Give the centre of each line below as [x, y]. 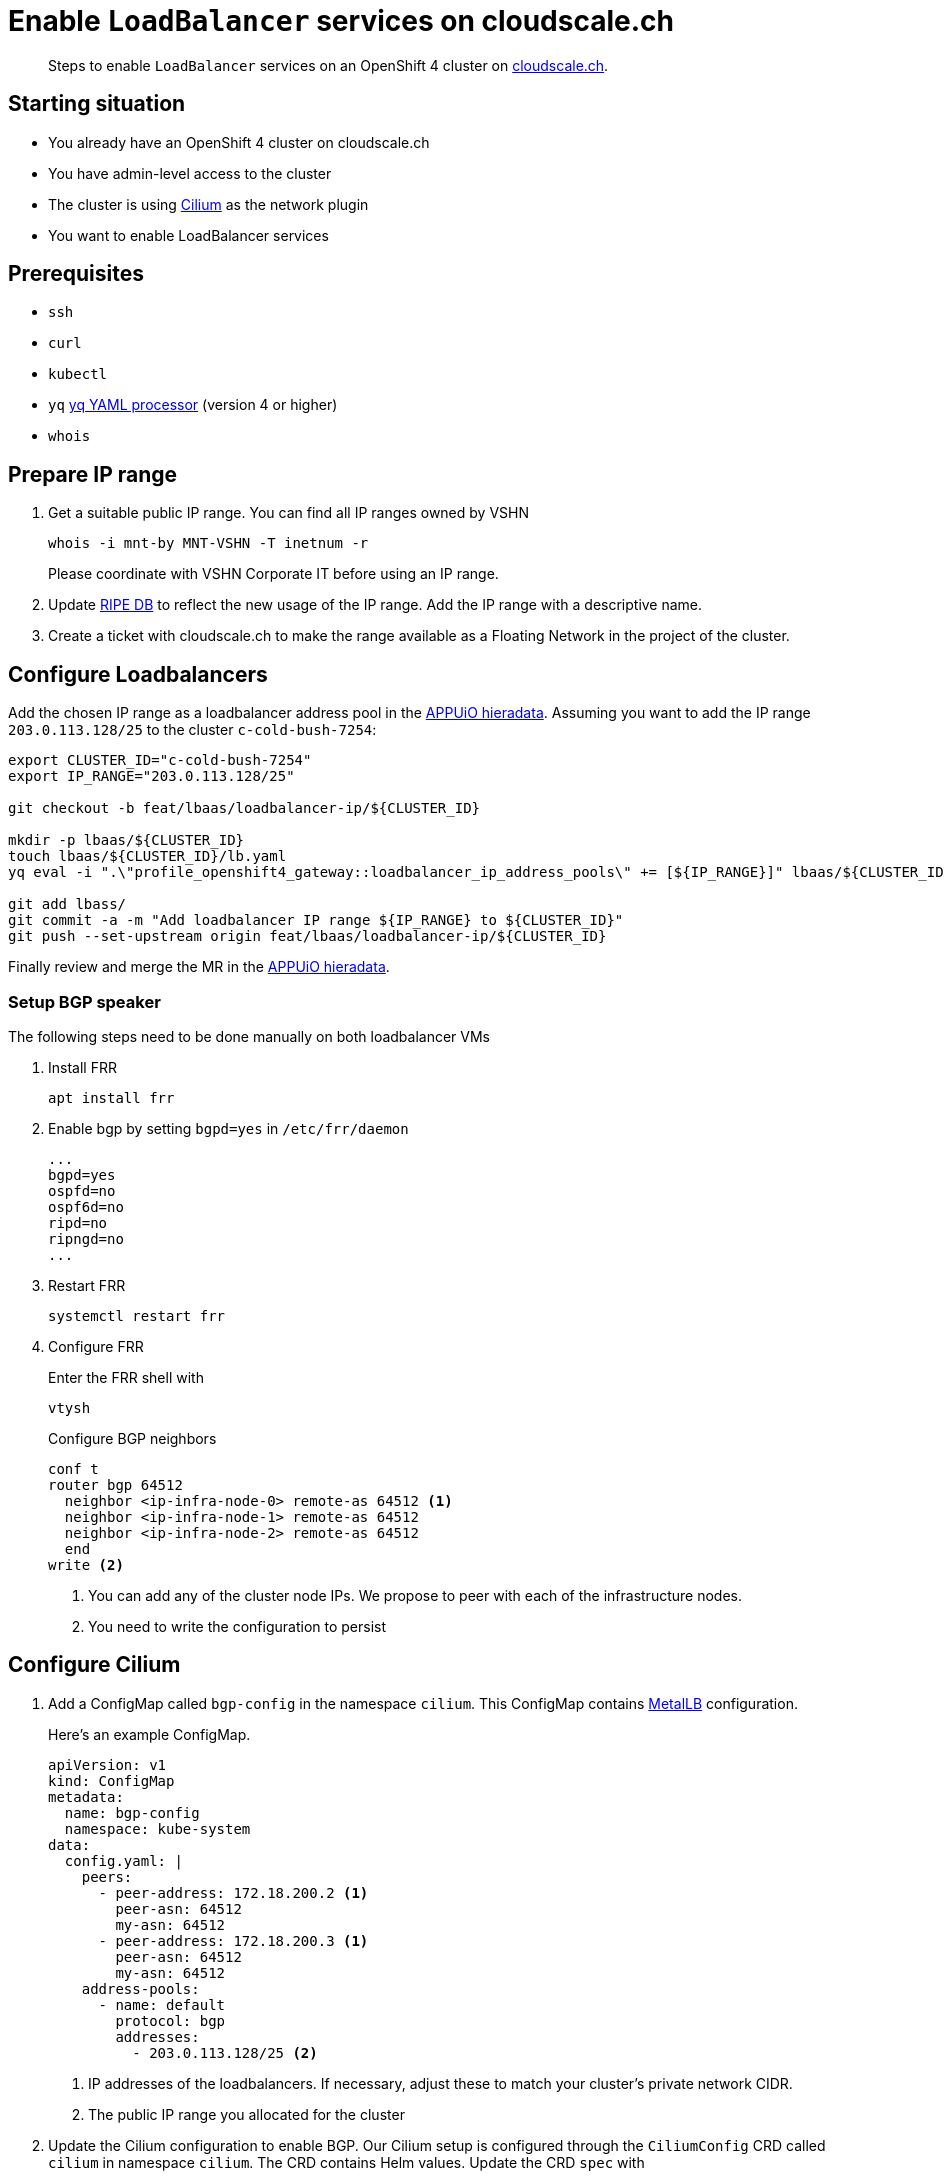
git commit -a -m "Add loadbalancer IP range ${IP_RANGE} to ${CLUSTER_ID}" [316, 920]
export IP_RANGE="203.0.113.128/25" [151, 776]
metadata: [86, 1796]
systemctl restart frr [137, 1315]
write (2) [86, 1564]
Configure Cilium [94, 1665]
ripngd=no [86, 1238]
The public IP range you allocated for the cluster [246, 2114]
